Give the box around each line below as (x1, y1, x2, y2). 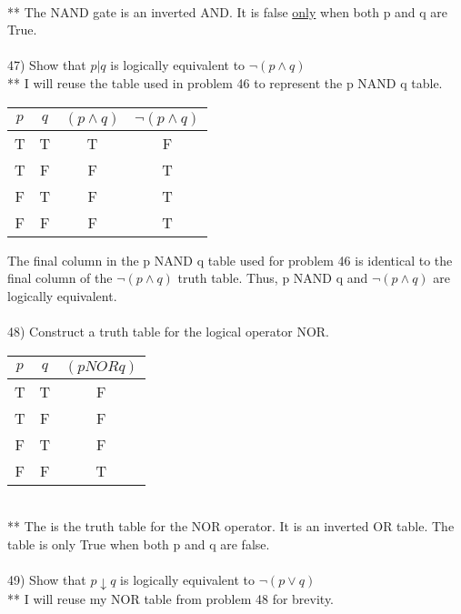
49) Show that (7, 569, 86, 589)
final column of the (7, 268, 113, 287)
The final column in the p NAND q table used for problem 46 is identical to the (7, 250, 453, 269)
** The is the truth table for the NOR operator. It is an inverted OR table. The (7, 517, 455, 536)
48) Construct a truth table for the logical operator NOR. (7, 321, 329, 340)
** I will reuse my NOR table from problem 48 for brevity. (7, 589, 335, 608)
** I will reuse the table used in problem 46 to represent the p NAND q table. (7, 73, 443, 92)
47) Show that (7, 55, 86, 75)
